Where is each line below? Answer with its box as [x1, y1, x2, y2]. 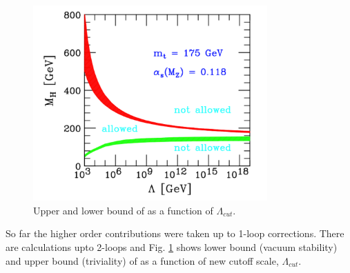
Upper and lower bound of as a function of [33, 203, 213, 217]
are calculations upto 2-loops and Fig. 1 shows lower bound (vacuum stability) [6, 239, 338, 254]
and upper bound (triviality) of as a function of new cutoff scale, [6, 253, 279, 267]
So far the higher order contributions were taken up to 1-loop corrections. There [6, 226, 344, 241]
